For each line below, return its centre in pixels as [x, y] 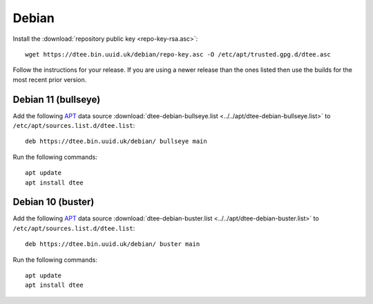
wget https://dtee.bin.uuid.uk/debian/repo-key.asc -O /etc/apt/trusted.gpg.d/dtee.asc [178, 54]
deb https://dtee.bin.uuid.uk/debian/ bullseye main [116, 141]
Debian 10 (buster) [54, 202]
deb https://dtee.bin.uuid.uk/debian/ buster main [113, 244]
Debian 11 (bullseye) [57, 99]
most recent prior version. [50, 79]
